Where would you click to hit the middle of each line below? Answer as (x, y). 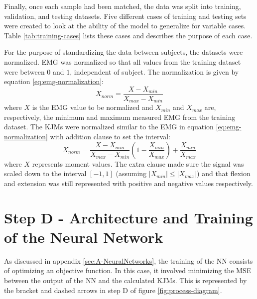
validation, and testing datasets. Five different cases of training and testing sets (125, 16)
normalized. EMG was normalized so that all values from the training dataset (123, 61)
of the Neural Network (84, 237)
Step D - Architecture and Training (128, 217)
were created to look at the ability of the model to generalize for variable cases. (125, 26)
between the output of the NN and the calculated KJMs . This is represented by (126, 280)
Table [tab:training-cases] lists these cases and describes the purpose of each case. (128, 35)
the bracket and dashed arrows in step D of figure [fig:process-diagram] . (113, 290)
